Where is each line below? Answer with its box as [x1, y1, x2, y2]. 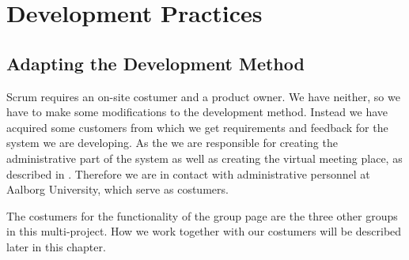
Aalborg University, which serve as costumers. [6, 181, 229, 198]
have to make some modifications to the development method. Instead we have [6, 104, 388, 120]
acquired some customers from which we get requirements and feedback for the [6, 119, 388, 135]
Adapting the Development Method [6, 51, 305, 75]
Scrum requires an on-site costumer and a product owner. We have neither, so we [6, 88, 400, 104]
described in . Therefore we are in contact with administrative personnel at [6, 165, 370, 182]
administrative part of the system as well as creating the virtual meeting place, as [6, 149, 403, 166]
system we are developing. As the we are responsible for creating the [6, 134, 338, 151]
